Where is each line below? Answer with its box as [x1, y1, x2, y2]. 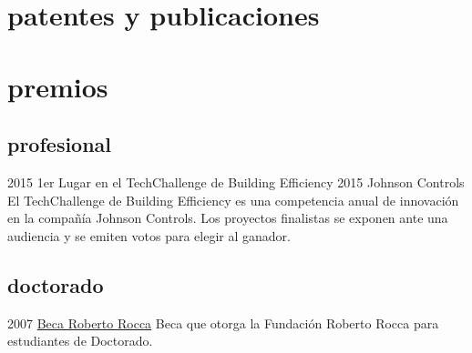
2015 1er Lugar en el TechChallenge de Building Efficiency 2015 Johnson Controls [7, 172, 465, 191]
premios [7, 67, 108, 105]
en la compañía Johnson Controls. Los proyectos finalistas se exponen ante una [7, 208, 448, 227]
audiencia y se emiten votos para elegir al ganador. [7, 226, 291, 245]
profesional [7, 130, 112, 158]
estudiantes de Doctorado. [7, 331, 153, 350]
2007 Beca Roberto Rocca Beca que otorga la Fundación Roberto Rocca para [7, 313, 439, 332]
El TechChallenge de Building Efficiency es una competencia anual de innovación [7, 190, 459, 209]
